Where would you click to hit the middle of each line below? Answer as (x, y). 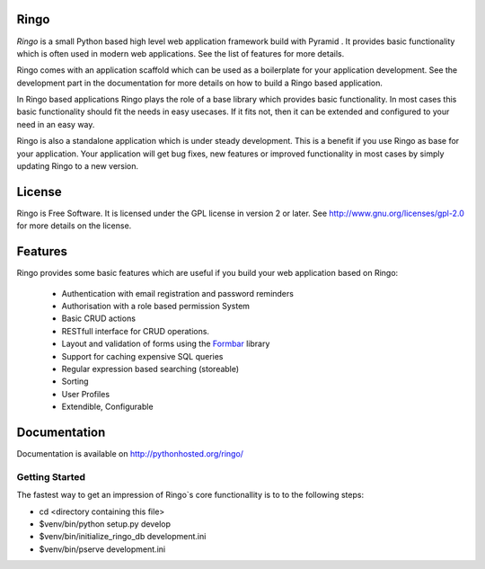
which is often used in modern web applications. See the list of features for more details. (181, 53)
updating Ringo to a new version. (78, 166)
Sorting (75, 381)
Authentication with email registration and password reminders (177, 293)
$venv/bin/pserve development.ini (102, 549)
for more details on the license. (74, 226)
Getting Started (51, 476)
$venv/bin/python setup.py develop (105, 524)
